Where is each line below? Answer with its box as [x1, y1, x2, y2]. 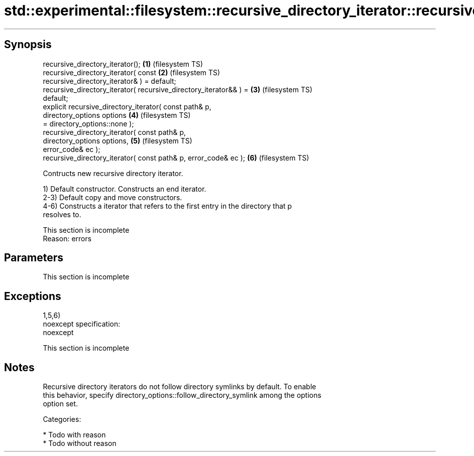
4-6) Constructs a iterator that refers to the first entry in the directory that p [43, 201, 292, 210]
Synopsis [4, 38, 52, 51]
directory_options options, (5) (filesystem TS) [43, 136, 192, 145]
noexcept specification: [43, 320, 121, 329]
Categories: [43, 415, 81, 424]
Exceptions [4, 289, 61, 302]
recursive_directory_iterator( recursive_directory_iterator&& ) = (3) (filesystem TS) [43, 85, 313, 94]
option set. [43, 399, 78, 408]
